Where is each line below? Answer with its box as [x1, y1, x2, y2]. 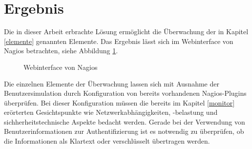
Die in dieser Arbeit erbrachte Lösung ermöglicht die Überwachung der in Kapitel [4, 26, 249, 37]
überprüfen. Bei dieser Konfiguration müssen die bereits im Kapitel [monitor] [4, 97, 235, 107]
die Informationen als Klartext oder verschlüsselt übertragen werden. [4, 136, 210, 146]
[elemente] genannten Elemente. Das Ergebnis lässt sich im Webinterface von [4, 36, 233, 46]
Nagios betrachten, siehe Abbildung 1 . [4, 45, 118, 56]
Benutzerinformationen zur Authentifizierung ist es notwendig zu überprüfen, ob [4, 126, 244, 136]
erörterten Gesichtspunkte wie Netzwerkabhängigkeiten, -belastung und [4, 107, 218, 117]
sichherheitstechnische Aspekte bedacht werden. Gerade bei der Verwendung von [4, 116, 245, 127]
